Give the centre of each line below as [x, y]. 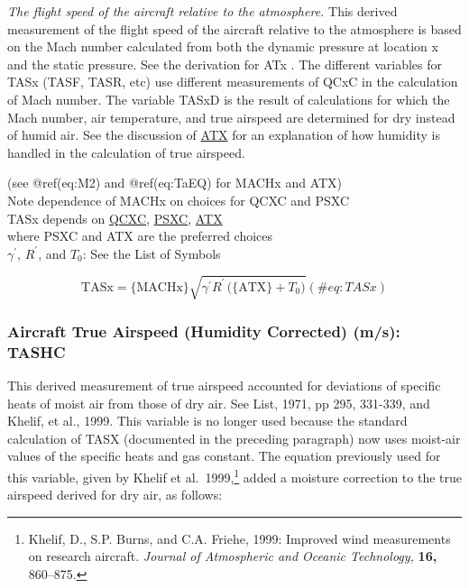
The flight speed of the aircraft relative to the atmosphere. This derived [202, 11]
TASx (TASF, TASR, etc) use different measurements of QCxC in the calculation [233, 82]
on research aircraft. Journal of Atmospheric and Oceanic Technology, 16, [233, 556]
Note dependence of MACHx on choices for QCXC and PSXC [179, 200]
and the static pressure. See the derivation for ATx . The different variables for [225, 64]
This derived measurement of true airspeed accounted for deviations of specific [224, 385]
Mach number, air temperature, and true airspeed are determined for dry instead [231, 117]
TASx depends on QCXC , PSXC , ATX [115, 218]
